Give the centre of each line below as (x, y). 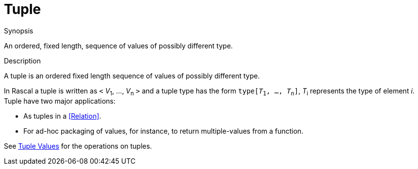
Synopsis (19, 31)
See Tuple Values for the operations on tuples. (78, 146)
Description (22, 61)
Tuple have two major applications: (60, 101)
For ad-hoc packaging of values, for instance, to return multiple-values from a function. (164, 131)
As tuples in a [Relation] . (62, 116)
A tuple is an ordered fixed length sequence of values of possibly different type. (132, 76)
